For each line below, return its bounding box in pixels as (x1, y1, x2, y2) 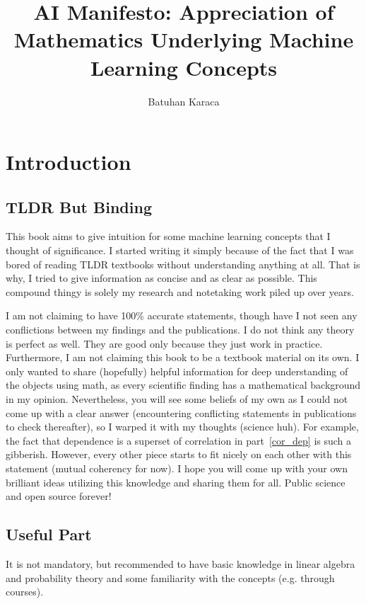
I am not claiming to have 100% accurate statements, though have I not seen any (6, 308, 358, 323)
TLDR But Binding (6, 195, 152, 217)
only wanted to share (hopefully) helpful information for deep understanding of (6, 363, 348, 378)
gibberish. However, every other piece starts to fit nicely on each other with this (6, 447, 352, 462)
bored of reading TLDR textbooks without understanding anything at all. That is (6, 256, 360, 271)
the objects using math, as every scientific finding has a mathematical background (6, 377, 361, 392)
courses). (6, 584, 44, 599)
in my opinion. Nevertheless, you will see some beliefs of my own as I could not (6, 392, 348, 406)
